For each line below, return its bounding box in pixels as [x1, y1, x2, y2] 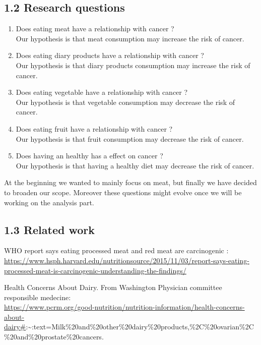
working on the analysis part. [4, 197, 94, 207]
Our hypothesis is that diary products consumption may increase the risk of [16, 60, 250, 70]
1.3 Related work [4, 221, 95, 237]
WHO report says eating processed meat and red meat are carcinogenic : [4, 245, 229, 256]
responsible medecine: [4, 292, 71, 302]
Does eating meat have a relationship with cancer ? [16, 23, 174, 34]
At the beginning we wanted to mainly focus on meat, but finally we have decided [4, 177, 257, 188]
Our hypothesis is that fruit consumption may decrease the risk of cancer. [16, 133, 244, 144]
